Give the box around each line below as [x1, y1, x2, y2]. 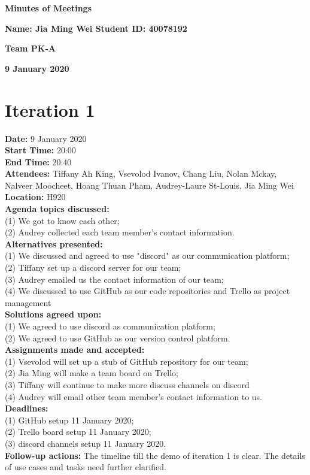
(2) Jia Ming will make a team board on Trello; [5, 367, 178, 379]
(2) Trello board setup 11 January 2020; [5, 425, 151, 438]
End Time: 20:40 [5, 155, 72, 168]
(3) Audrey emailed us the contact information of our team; [5, 273, 224, 285]
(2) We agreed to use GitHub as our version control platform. [5, 331, 230, 344]
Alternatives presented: [5, 237, 103, 250]
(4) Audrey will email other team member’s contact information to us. [5, 390, 263, 403]
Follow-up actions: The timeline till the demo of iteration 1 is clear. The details [5, 449, 305, 461]
